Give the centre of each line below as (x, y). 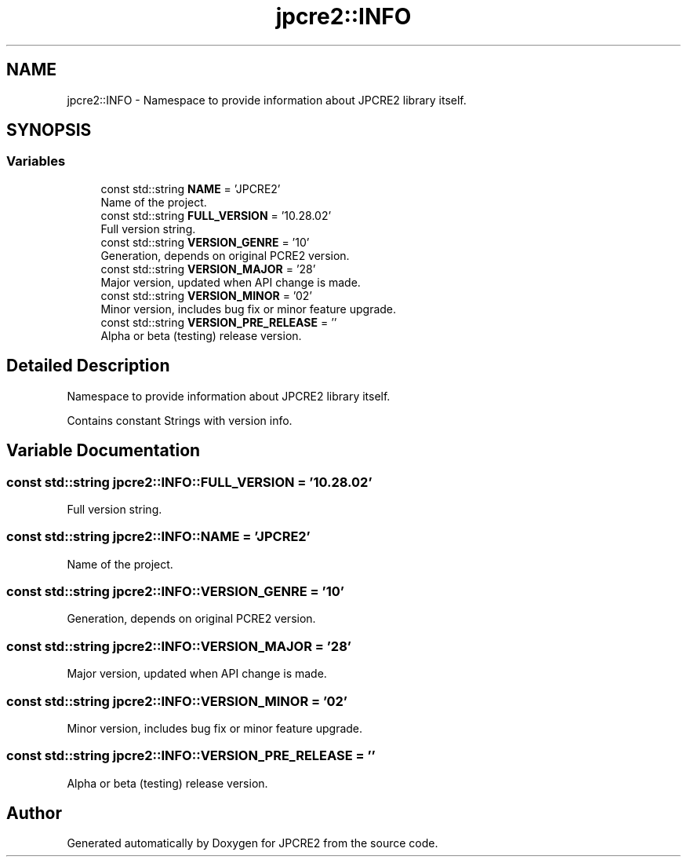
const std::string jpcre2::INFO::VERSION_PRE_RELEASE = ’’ (191, 756)
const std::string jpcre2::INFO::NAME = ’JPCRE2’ (158, 537)
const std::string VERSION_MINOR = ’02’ (206, 295)
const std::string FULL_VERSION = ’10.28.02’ (216, 215)
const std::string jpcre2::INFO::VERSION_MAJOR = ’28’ (179, 646)
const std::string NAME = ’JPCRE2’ (191, 188)
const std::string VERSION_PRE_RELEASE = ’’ (219, 322)
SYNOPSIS (49, 130)
